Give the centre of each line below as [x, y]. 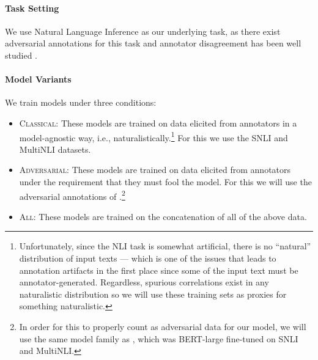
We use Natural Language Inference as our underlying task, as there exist [143, 31]
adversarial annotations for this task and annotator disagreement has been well [153, 43]
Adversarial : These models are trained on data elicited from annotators [155, 170]
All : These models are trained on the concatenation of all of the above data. [163, 216]
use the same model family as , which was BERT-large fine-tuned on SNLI [159, 338]
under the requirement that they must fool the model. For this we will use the [165, 182]
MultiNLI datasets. [55, 149]
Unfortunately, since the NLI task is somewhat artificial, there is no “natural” [165, 246]
